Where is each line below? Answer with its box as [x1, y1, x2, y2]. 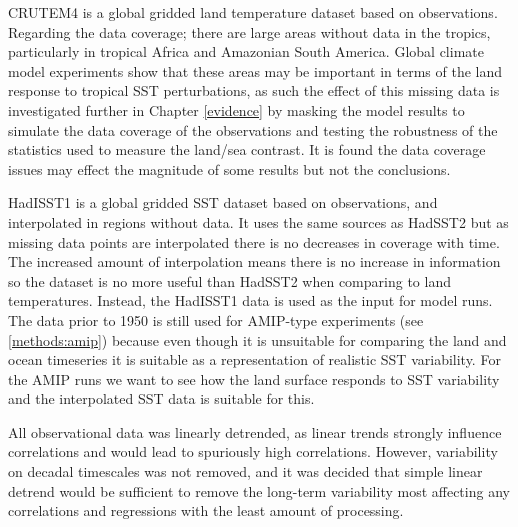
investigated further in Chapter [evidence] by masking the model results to [8, 99, 465, 120]
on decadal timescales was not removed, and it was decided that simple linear [8, 461, 483, 482]
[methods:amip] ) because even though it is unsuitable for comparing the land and [8, 329, 507, 350]
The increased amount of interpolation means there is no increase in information [8, 251, 501, 272]
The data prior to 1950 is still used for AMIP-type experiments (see [8, 309, 424, 330]
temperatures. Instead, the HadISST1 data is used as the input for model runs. [8, 290, 493, 311]
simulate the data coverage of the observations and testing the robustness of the [8, 119, 498, 140]
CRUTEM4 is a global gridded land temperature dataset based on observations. [8, 2, 498, 22]
